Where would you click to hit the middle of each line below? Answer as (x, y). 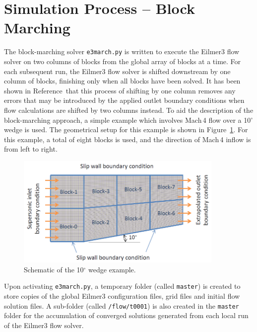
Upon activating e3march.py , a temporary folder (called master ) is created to (122, 286)
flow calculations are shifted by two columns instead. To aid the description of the (129, 110)
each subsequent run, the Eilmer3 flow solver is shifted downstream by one (117, 71)
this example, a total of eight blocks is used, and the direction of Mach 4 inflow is (128, 139)
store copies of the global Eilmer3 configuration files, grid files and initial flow (122, 296)
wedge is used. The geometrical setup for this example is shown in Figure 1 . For (126, 129)
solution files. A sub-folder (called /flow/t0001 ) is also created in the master (122, 305)
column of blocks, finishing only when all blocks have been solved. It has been (122, 81)
